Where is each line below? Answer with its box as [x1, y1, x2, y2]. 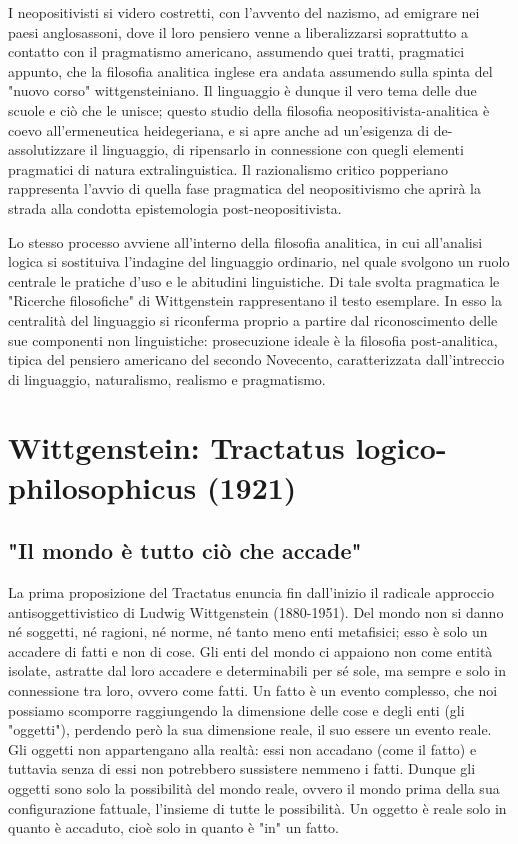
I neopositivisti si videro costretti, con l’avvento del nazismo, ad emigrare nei [8, 2, 480, 22]
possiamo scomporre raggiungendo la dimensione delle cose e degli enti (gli [8, 699, 465, 720]
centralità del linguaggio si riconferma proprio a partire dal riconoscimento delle [8, 309, 498, 330]
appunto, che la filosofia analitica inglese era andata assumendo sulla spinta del [8, 60, 493, 81]
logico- [355, 427, 447, 468]
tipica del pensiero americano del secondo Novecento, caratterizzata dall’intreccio [8, 349, 505, 370]
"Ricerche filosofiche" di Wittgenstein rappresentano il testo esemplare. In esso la [8, 290, 502, 311]
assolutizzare [8, 139, 86, 160]
